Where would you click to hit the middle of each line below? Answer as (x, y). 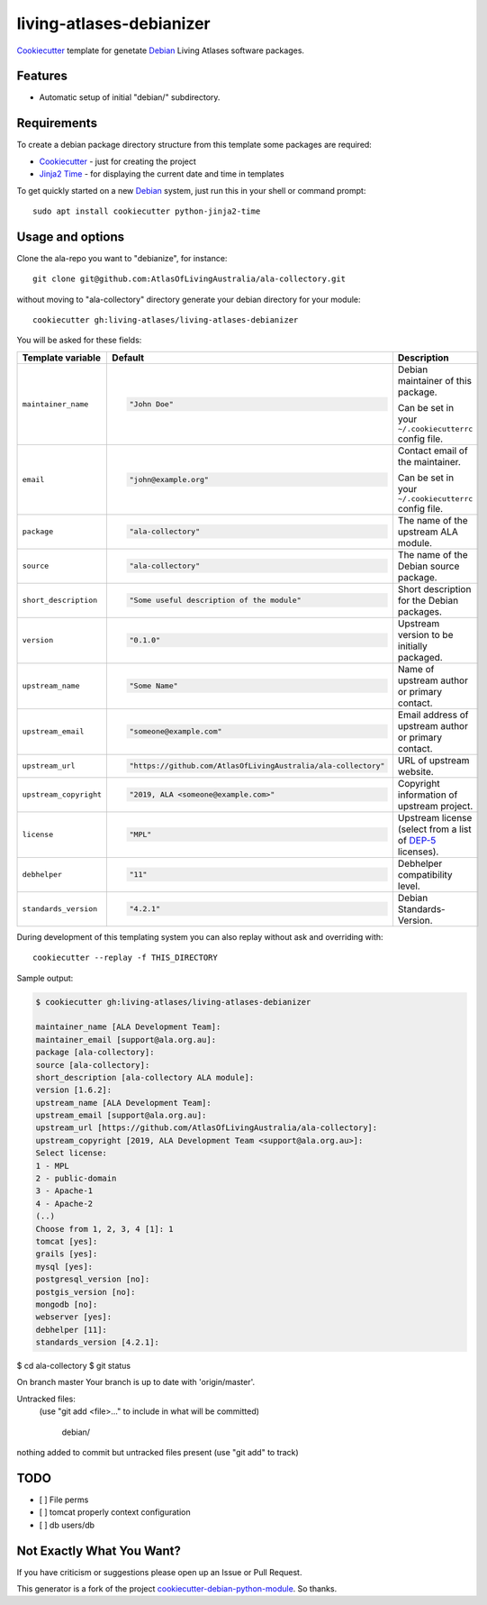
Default (128, 358)
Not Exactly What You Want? (99, 1550)
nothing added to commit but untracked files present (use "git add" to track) (158, 1453)
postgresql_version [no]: (93, 1279)
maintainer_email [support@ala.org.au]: (126, 1040)
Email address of (433, 715)
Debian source (428, 566)
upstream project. (435, 806)
